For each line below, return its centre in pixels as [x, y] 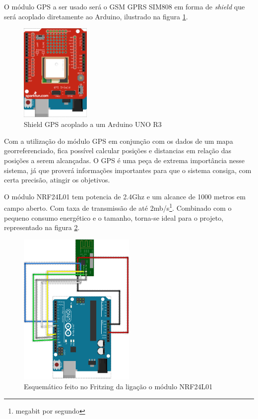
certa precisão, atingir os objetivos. [57, 180]
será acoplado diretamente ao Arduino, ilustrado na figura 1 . [96, 16]
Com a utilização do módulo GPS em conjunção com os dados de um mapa [119, 141]
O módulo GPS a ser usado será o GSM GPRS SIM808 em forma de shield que [125, 6]
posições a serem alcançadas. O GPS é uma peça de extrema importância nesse [124, 160]
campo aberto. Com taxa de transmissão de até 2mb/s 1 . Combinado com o [118, 207]
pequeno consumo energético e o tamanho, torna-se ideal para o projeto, [114, 217]
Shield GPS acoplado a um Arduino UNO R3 [93, 124]
